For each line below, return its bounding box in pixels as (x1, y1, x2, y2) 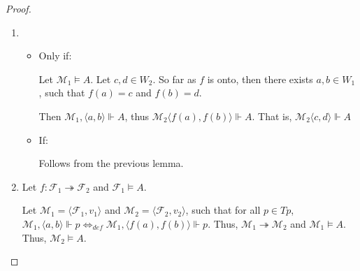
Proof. (6, 1, 31, 15)
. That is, (252, 108, 292, 123)
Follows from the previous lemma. (38, 156, 184, 170)
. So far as (152, 71, 196, 86)
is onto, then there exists (207, 71, 313, 86)
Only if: (38, 48, 72, 63)
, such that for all (185, 203, 261, 217)
